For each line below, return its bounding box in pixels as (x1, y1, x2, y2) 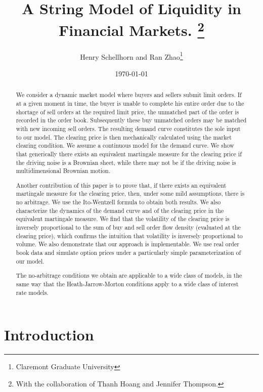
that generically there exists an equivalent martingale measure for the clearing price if (16, 149, 242, 158)
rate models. (16, 288, 49, 296)
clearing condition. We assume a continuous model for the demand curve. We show (16, 141, 234, 150)
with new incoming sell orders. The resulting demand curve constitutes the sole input (16, 124, 241, 133)
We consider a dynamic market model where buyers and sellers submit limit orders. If (16, 91, 242, 99)
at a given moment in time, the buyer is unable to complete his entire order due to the (16, 99, 244, 107)
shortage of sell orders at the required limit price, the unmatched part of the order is (16, 107, 239, 116)
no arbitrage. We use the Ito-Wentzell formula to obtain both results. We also (16, 198, 221, 206)
